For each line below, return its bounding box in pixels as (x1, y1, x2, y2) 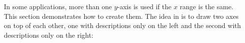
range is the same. (180, 1, 233, 11)
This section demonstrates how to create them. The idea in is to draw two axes (4, 11, 239, 21)
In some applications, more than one (4, 1, 112, 11)
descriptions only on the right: (4, 29, 93, 40)
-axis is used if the (117, 1, 172, 11)
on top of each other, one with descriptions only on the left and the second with (4, 20, 241, 30)
